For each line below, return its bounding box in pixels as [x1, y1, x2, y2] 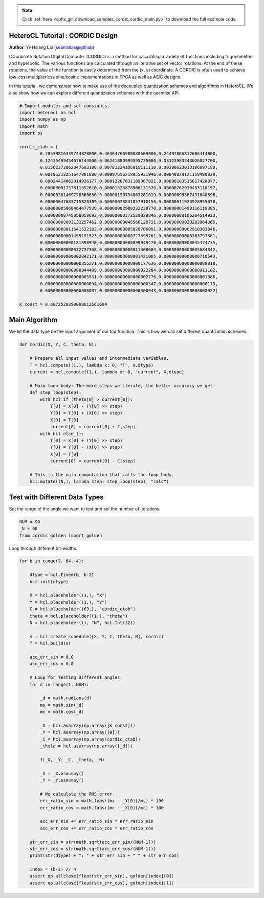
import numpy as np [19, 116, 66, 122]
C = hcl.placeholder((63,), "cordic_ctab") [29, 606, 135, 612]
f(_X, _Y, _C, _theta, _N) [40, 757, 105, 762]
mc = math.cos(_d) [40, 709, 84, 714]
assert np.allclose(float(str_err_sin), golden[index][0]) [29, 874, 175, 879]
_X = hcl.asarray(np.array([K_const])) [40, 722, 135, 728]
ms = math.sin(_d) [40, 702, 84, 708]
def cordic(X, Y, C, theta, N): [19, 342, 97, 347]
